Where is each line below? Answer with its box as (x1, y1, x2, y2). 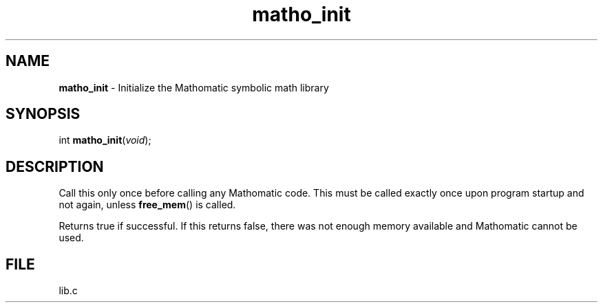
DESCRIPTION (6, 157, 104, 175)
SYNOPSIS (6, 105, 81, 123)
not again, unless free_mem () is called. (59, 199, 236, 211)
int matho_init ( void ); (59, 134, 151, 146)
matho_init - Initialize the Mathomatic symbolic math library (59, 81, 329, 93)
